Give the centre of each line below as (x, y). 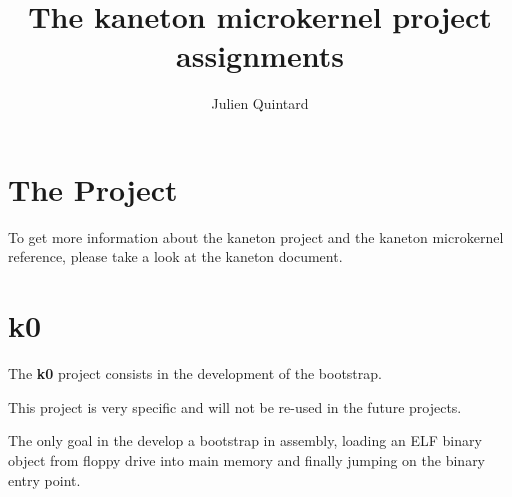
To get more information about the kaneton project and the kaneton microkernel (256, 236)
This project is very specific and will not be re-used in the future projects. (235, 406)
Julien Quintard (260, 103)
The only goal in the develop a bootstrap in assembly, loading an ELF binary (245, 440)
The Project (93, 188)
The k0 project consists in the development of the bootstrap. (195, 373)
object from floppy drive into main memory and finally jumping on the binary (247, 459)
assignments (260, 55)
